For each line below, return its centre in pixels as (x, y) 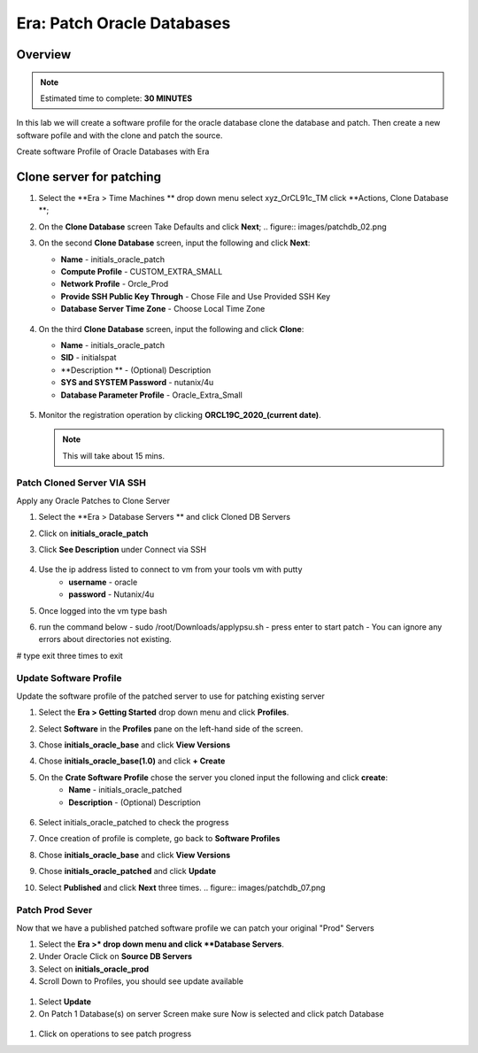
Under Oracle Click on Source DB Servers (116, 956)
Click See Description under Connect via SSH (123, 549)
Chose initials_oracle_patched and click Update (127, 871)
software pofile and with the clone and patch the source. (119, 135)
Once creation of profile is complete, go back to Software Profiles (159, 839)
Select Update (65, 1002)
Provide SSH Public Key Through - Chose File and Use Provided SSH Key (196, 296)
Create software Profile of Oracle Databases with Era (113, 151)
